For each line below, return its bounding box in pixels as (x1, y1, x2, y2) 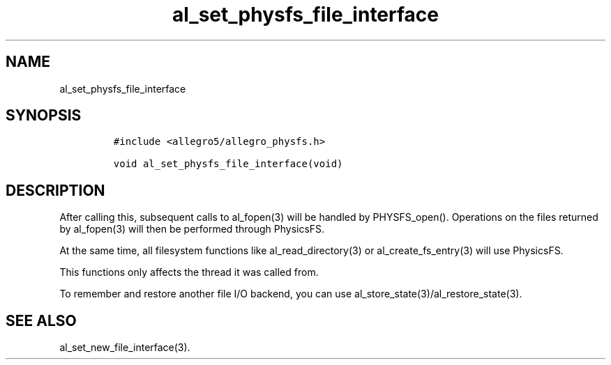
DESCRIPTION (6, 181, 105, 199)
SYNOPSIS (6, 107, 82, 125)
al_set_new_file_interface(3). (59, 341, 190, 354)
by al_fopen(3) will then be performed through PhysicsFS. (59, 223, 325, 235)
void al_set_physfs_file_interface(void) (113, 158, 343, 170)
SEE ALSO (6, 311, 77, 329)
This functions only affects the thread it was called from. (59, 266, 319, 279)
